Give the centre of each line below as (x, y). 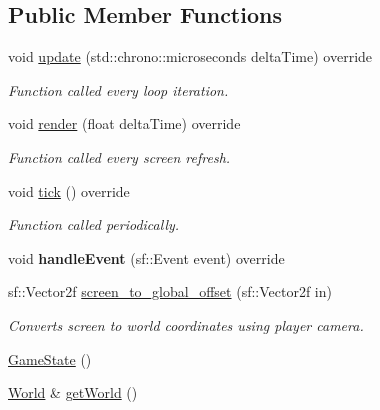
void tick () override (69, 190)
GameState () (50, 358)
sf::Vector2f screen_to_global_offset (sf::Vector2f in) (170, 291)
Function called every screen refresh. (119, 156)
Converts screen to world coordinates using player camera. (186, 324)
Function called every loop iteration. (118, 89)
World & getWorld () (73, 392)
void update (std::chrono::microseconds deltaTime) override (190, 56)
